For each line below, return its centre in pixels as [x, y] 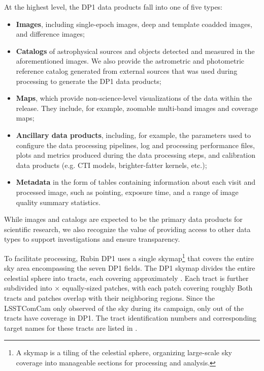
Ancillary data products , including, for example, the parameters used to [134, 135]
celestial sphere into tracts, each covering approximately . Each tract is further [126, 278]
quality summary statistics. [58, 202]
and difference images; [50, 34]
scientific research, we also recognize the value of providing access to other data [127, 229]
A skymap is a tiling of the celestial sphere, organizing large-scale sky [124, 352]
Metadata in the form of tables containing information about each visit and [136, 182]
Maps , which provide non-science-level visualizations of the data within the [134, 98]
